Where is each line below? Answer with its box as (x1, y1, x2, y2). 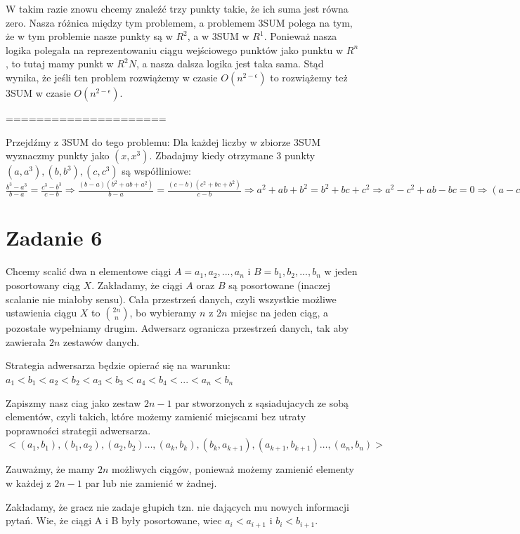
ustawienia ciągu (6, 305, 77, 320)
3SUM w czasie (6, 85, 71, 100)
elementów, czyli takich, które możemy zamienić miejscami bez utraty (6, 409, 306, 424)
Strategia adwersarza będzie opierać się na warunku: (6, 358, 231, 373)
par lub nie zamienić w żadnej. (85, 475, 217, 490)
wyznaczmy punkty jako (6, 148, 110, 163)
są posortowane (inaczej (228, 278, 331, 293)
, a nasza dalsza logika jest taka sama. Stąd (136, 56, 324, 71)
